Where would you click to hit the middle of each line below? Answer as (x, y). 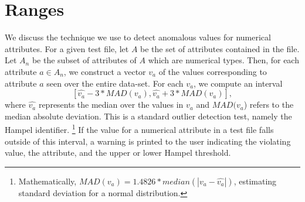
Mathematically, (48, 181)
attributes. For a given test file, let (67, 48)
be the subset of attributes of (84, 60)
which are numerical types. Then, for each (223, 60)
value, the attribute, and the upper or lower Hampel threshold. (118, 153)
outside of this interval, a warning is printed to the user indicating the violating (148, 141)
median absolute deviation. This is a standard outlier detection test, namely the (148, 116)
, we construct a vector (105, 71)
